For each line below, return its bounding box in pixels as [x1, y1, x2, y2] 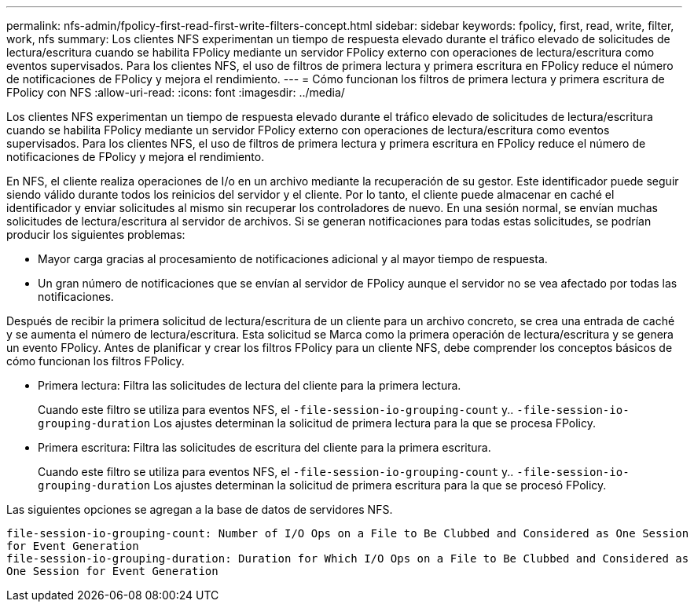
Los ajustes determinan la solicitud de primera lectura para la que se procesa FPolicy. [153, 416, 597, 430]
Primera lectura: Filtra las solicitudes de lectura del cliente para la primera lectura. [38, 379, 461, 392]
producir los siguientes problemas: [6, 228, 185, 241]
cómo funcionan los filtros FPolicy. [6, 354, 185, 368]
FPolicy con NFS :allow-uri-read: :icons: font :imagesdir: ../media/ [6, 86, 345, 99]
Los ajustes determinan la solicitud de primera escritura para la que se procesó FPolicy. [153, 478, 607, 492]
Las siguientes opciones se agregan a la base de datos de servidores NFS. [6, 503, 393, 516]
